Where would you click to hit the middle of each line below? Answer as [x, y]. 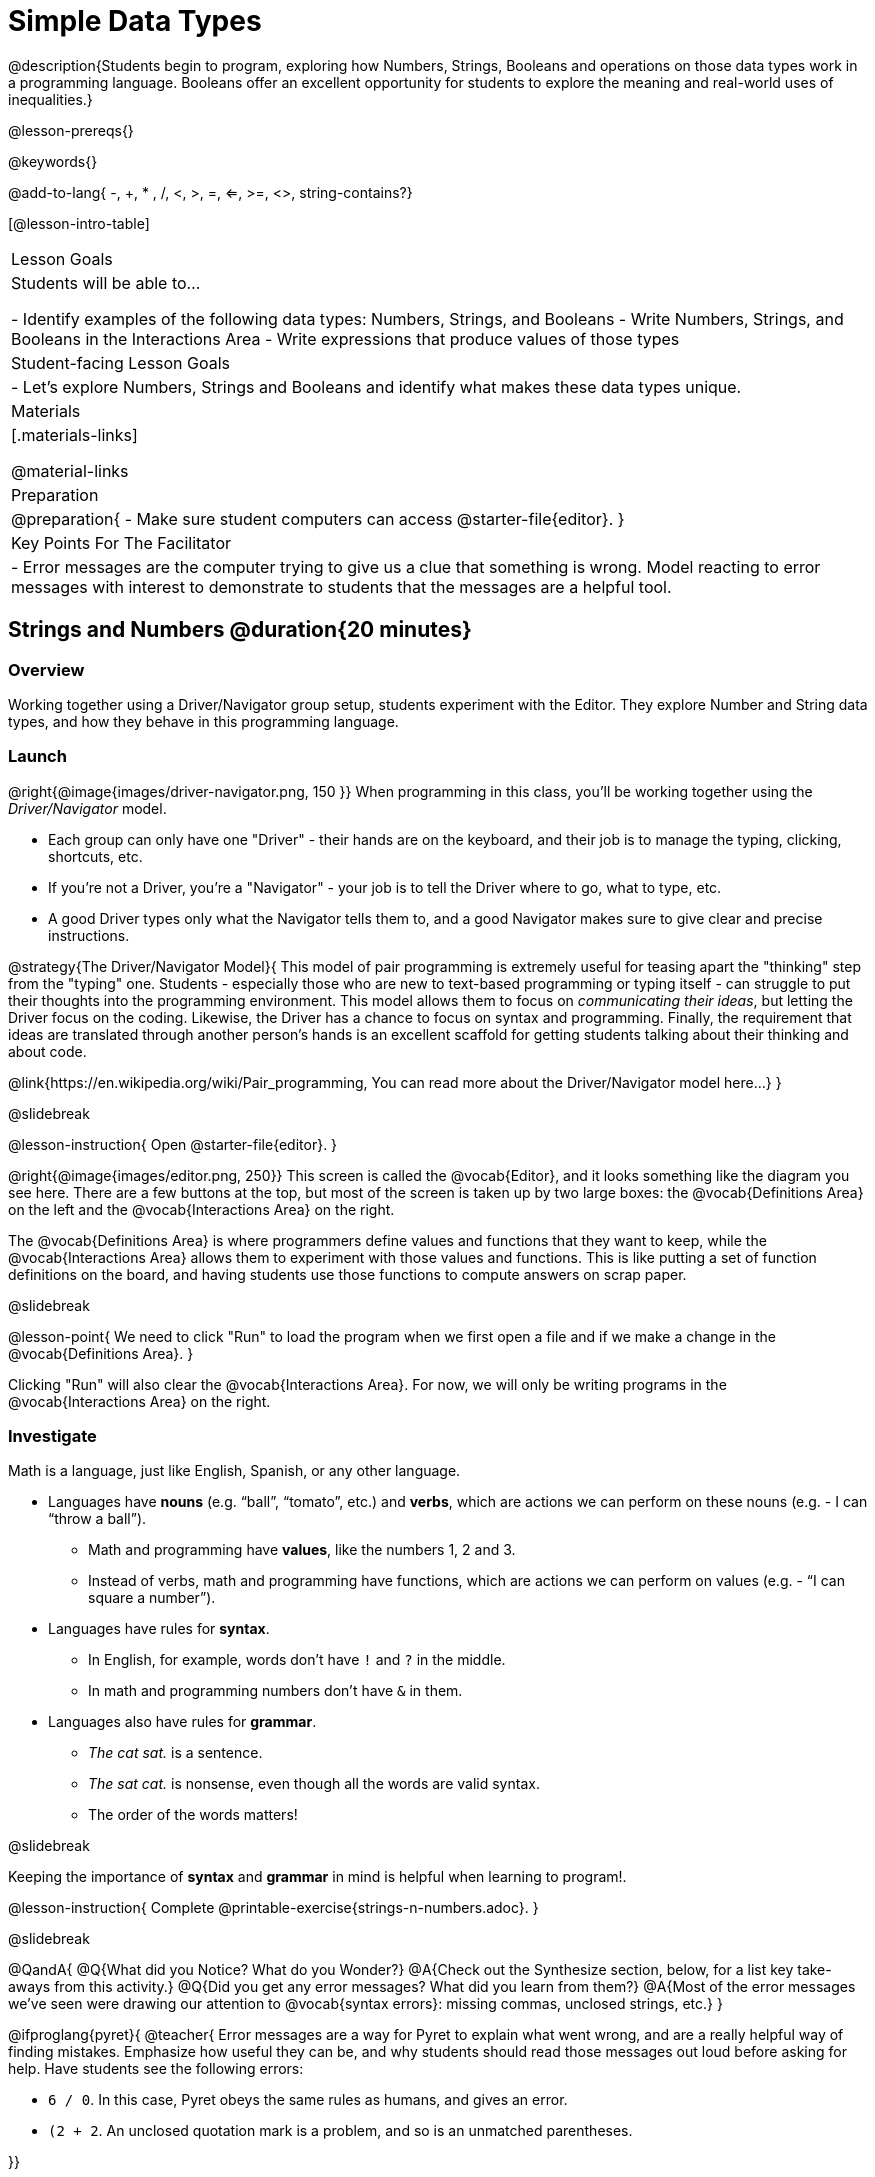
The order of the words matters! [193, 1815]
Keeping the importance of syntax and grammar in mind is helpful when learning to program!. [317, 1877]
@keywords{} [53, 161]
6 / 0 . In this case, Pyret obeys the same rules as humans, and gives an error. [308, 2100]
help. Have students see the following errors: [156, 2069]
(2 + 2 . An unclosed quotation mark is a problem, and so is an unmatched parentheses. [340, 2131]
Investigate [52, 1436]
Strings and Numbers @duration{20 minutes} [240, 630]
